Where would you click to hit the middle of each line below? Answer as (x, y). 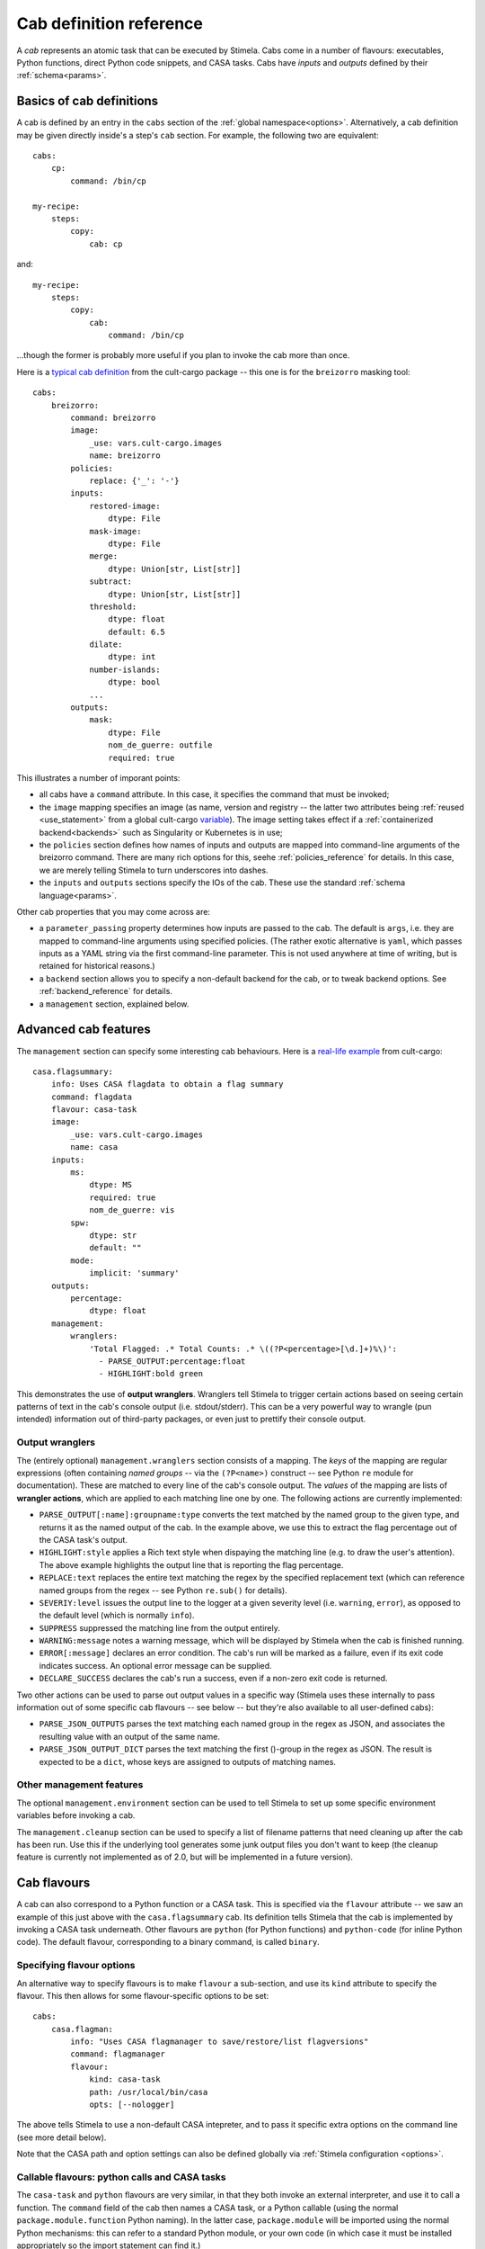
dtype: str (113, 1236)
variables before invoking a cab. (76, 1815)
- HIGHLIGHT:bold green (151, 1374)
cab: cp (106, 244)
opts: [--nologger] (132, 2105)
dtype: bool (134, 682)
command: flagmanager (118, 2054)
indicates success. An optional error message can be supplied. (156, 1665)
